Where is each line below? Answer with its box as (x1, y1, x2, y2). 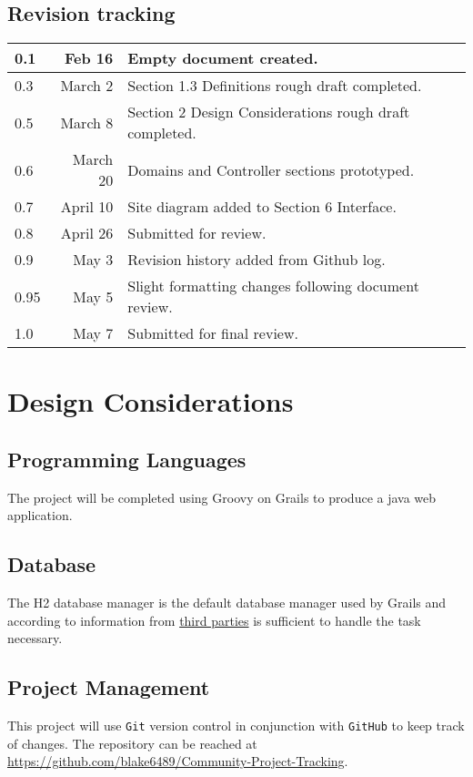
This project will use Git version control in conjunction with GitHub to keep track (7, 716, 465, 735)
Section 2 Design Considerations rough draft (127, 101, 410, 123)
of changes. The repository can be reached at (7, 733, 257, 752)
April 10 (60, 196, 114, 218)
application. (7, 506, 73, 525)
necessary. (7, 629, 63, 648)
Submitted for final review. (127, 322, 298, 344)
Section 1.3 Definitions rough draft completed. (127, 75, 422, 97)
